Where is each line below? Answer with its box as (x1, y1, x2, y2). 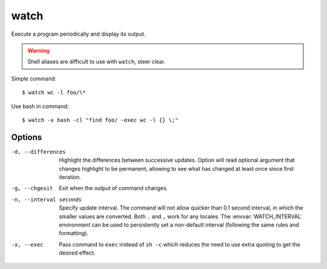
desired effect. (59, 249, 96, 257)
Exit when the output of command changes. (59, 185, 168, 192)
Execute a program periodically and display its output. (11, 30, 146, 38)
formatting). (59, 230, 89, 237)
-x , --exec (11, 241, 44, 248)
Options (11, 132, 42, 142)
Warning (27, 47, 50, 54)
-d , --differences (11, 148, 66, 155)
